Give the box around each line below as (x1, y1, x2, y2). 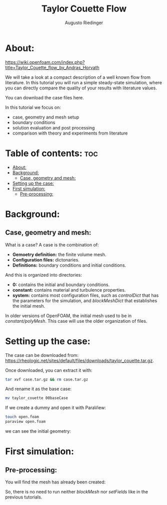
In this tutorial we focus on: (5, 104, 61, 110)
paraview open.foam (5, 419, 46, 424)
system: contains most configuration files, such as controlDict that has (12, 292, 159, 298)
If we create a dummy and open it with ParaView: (5, 405, 106, 411)
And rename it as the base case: (5, 386, 71, 392)
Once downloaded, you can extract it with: (5, 367, 92, 373)
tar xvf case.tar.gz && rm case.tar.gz (5, 377, 88, 382)
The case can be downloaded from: (5, 352, 79, 358)
